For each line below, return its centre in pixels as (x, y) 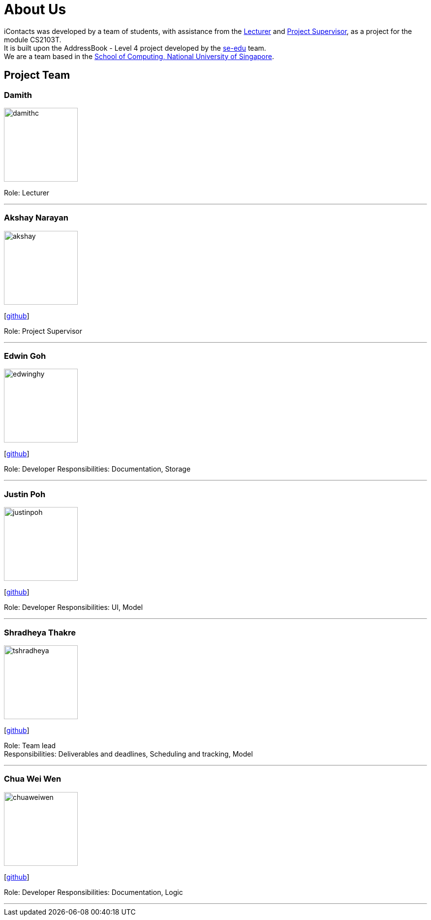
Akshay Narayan (36, 218)
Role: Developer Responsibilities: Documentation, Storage (97, 469)
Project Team (37, 75)
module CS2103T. (33, 39)
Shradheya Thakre (40, 632)
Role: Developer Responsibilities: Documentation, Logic (93, 892)
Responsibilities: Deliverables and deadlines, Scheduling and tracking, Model (128, 754)
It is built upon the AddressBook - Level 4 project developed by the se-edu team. (135, 48)
